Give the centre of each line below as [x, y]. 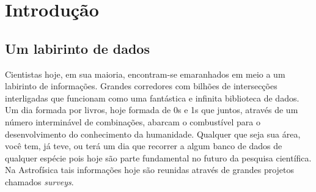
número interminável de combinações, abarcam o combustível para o [133, 121]
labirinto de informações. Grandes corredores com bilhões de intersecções [141, 86]
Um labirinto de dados [77, 48]
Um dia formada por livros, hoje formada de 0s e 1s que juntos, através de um [152, 110]
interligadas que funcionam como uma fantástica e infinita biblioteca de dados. [152, 98]
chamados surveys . [39, 181]
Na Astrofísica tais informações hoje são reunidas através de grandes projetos [150, 170]
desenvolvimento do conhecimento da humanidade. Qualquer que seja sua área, [153, 134]
